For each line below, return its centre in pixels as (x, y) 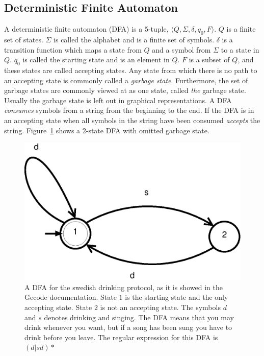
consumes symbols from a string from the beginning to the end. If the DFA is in (129, 110)
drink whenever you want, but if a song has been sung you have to (128, 327)
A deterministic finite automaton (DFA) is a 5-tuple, (86, 29)
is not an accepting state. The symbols (160, 307)
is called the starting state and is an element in (96, 60)
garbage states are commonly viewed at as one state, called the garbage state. (125, 90)
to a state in (240, 49)
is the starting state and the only (177, 297)
